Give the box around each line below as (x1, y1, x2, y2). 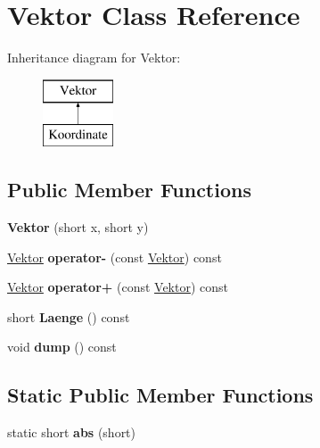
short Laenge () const (7, 307, 130, 326)
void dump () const (7, 337, 117, 356)
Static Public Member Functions (7, 381, 314, 409)
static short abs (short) (7, 423, 136, 442)
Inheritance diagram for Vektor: (7, 48, 181, 67)
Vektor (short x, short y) (7, 218, 149, 236)
